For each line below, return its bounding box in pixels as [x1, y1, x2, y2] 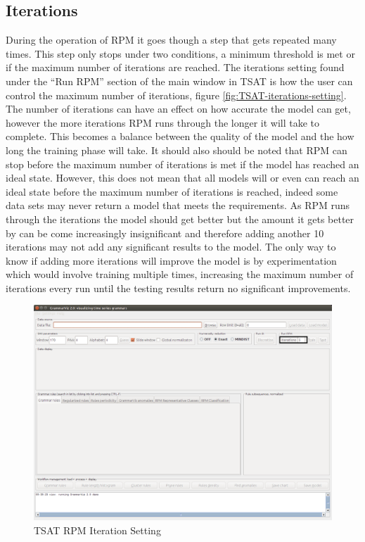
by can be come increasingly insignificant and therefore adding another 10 [6, 225, 324, 240]
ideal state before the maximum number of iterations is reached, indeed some [6, 184, 338, 198]
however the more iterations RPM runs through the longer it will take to [6, 115, 320, 130]
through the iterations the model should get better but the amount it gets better [6, 211, 354, 226]
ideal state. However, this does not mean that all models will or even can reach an [6, 170, 359, 185]
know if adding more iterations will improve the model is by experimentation [6, 253, 337, 267]
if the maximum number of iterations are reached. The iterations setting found [6, 60, 345, 75]
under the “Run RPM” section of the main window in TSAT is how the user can [6, 73, 353, 88]
